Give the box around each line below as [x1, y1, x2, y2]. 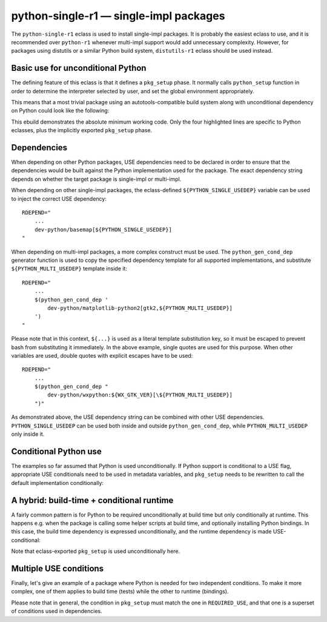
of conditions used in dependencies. [11, 607, 102, 615]
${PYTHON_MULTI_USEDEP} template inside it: [11, 265, 127, 272]
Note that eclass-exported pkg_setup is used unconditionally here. [11, 547, 180, 555]
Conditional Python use [11, 446, 102, 456]
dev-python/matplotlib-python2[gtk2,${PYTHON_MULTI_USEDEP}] [47, 304, 233, 312]
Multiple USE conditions [11, 564, 104, 574]
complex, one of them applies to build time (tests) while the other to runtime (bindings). [11, 588, 229, 595]
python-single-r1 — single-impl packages [11, 9, 225, 22]
